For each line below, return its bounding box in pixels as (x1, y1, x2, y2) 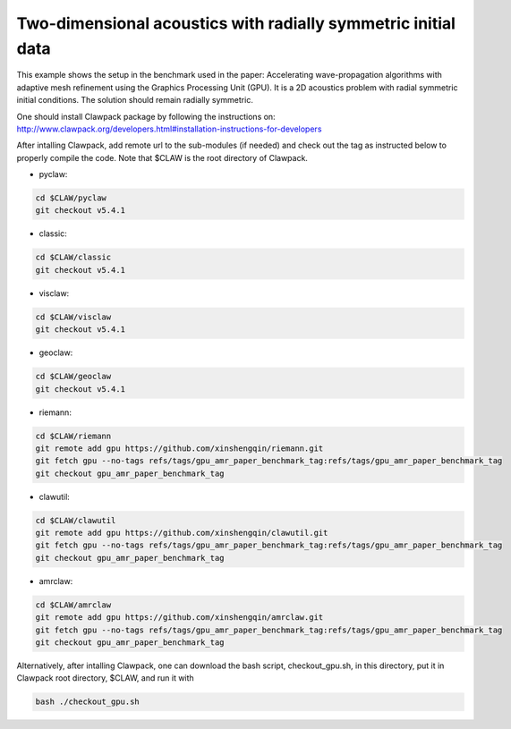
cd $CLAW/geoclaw (35, 371, 112, 382)
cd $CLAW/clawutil (35, 515, 116, 525)
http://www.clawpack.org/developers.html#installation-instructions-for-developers (16, 123, 322, 134)
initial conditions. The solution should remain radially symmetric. (16, 95, 254, 106)
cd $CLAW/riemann (35, 430, 112, 441)
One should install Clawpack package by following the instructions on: (16, 111, 277, 122)
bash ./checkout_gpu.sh (35, 697, 141, 707)
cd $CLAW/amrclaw (35, 599, 112, 610)
